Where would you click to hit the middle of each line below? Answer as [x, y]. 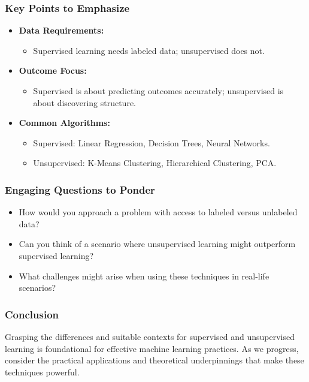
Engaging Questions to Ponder [80, 189]
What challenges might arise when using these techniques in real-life [144, 276]
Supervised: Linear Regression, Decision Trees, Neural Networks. [152, 142]
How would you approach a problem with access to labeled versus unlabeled [158, 212]
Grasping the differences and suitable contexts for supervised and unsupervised [150, 336]
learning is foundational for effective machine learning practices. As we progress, [152, 348]
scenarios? [37, 288]
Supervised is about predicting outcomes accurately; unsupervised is [158, 91]
